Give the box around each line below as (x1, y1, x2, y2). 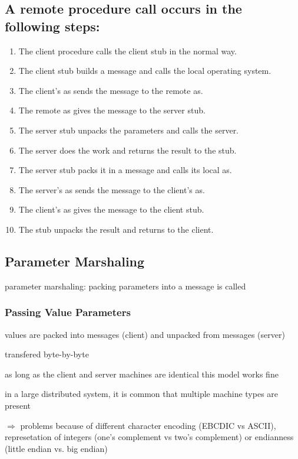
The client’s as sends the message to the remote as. (18, 84, 203, 96)
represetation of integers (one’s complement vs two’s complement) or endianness (5, 431, 294, 443)
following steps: (5, 17, 100, 35)
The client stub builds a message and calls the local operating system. (18, 64, 271, 77)
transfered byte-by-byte (5, 348, 89, 360)
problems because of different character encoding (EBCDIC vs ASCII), (20, 419, 276, 431)
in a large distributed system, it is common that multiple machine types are (5, 388, 279, 400)
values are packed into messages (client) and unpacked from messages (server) (5, 328, 285, 340)
